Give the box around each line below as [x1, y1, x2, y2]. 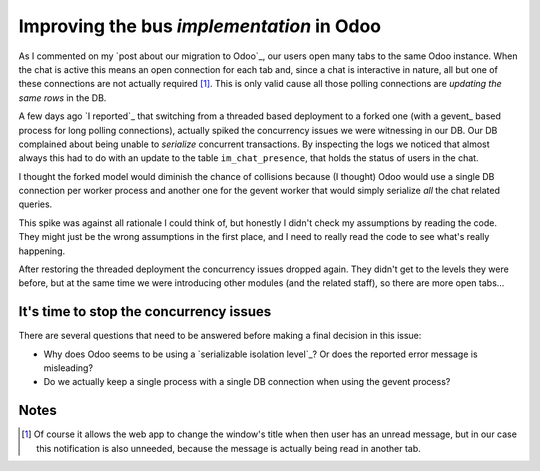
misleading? [43, 362, 94, 374]
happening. [18, 245, 65, 257]
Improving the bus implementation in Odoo [18, 15, 382, 37]
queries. [18, 198, 53, 210]
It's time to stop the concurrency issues [18, 303, 272, 320]
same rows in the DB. [18, 91, 107, 104]
